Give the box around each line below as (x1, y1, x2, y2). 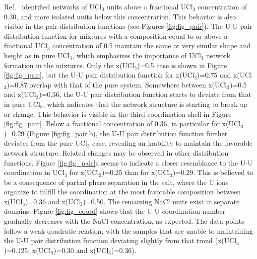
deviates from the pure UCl (4, 138, 87, 148)
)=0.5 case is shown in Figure (137, 60, 227, 70)
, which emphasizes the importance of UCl (72, 50, 201, 60)
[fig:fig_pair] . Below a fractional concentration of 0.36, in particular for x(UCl (4, 118, 241, 129)
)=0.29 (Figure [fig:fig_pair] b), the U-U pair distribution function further (4, 128, 228, 138)
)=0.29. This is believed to (173, 167, 254, 177)
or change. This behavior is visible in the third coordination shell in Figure (4, 108, 232, 119)
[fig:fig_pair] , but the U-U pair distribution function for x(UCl (4, 70, 194, 80)
